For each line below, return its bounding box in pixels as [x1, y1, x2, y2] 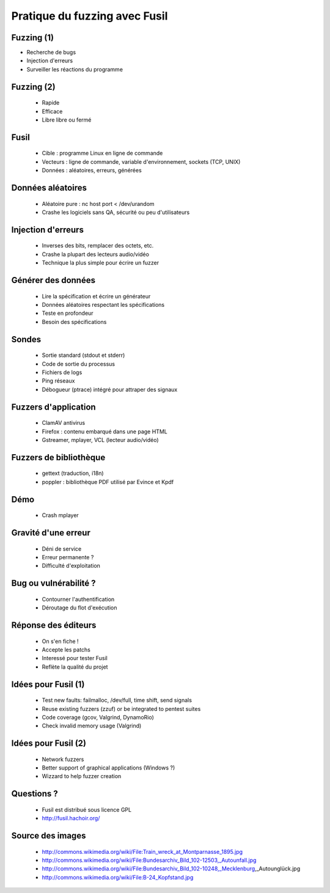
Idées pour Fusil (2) [11, 738, 87, 749]
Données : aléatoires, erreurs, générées [42, 167, 142, 174]
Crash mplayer [42, 512, 79, 519]
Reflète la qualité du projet [42, 663, 108, 671]
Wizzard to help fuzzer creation [42, 773, 122, 780]
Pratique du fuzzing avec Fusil [11, 9, 168, 23]
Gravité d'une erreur [11, 527, 91, 538]
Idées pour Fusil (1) [11, 679, 85, 689]
